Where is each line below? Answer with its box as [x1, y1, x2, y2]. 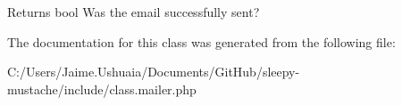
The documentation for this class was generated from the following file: [7, 32, 396, 51]
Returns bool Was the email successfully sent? [7, 3, 260, 20]
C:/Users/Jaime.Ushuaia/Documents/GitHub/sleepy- [7, 62, 300, 81]
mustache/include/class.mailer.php [7, 79, 197, 98]
